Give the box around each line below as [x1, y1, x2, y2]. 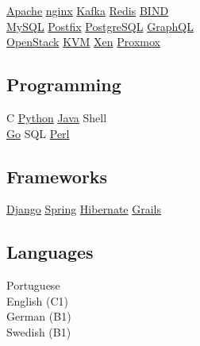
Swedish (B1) [6, 323, 71, 340]
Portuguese [6, 277, 60, 294]
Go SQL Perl [6, 125, 70, 141]
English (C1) [6, 292, 69, 309]
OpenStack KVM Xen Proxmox [6, 33, 160, 50]
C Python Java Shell [6, 109, 107, 125]
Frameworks [6, 163, 108, 188]
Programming [6, 72, 121, 97]
